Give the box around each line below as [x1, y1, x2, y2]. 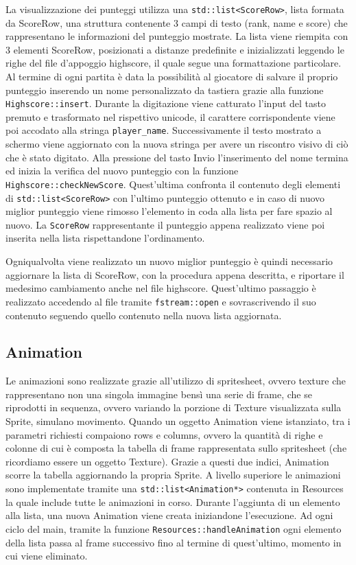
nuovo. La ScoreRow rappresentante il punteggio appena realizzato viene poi [5, 217, 325, 231]
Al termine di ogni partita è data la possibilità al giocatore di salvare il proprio [5, 69, 338, 84]
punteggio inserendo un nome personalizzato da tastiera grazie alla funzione [5, 82, 324, 97]
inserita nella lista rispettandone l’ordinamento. [5, 231, 205, 245]
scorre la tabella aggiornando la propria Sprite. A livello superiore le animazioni [5, 468, 341, 482]
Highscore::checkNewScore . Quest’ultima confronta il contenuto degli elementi [5, 176, 341, 191]
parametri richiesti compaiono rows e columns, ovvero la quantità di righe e [5, 427, 323, 441]
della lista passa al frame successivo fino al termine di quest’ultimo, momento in [5, 535, 342, 549]
